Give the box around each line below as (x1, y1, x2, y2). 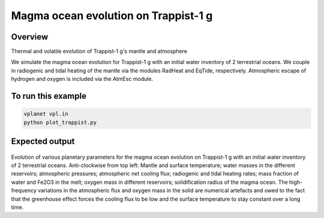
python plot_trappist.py (23, 119, 97, 126)
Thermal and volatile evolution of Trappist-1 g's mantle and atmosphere (11, 48, 187, 55)
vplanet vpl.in (23, 111, 68, 117)
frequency (11, 187, 37, 194)
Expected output (11, 137, 75, 147)
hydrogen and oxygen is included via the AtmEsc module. (11, 75, 153, 83)
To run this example (11, 91, 87, 101)
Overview (11, 32, 49, 42)
